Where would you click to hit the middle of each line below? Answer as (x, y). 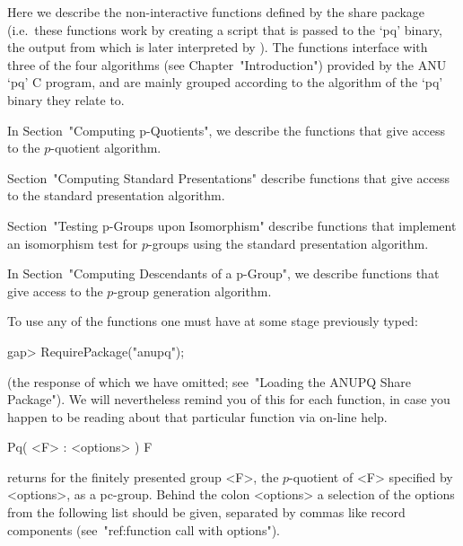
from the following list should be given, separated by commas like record (206, 512)
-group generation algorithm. (192, 291)
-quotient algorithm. (106, 148)
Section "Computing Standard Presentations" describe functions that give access (229, 177)
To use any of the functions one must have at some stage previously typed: (213, 321)
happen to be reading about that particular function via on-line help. (197, 416)
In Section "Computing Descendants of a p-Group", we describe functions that (223, 273)
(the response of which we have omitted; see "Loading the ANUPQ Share (210, 381)
